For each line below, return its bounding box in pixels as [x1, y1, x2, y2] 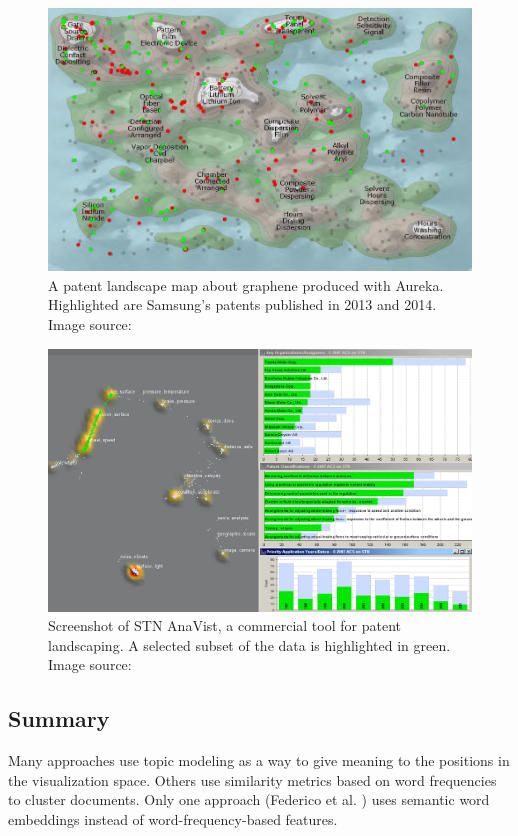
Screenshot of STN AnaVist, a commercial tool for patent [48, 615, 401, 636]
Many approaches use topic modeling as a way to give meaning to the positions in [8, 750, 510, 771]
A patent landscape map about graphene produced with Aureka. [48, 274, 444, 295]
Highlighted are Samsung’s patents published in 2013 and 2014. [48, 294, 437, 315]
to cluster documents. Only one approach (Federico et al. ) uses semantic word [8, 789, 490, 810]
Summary [8, 703, 110, 734]
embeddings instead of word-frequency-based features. [8, 808, 338, 829]
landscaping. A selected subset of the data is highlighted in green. [48, 634, 451, 655]
